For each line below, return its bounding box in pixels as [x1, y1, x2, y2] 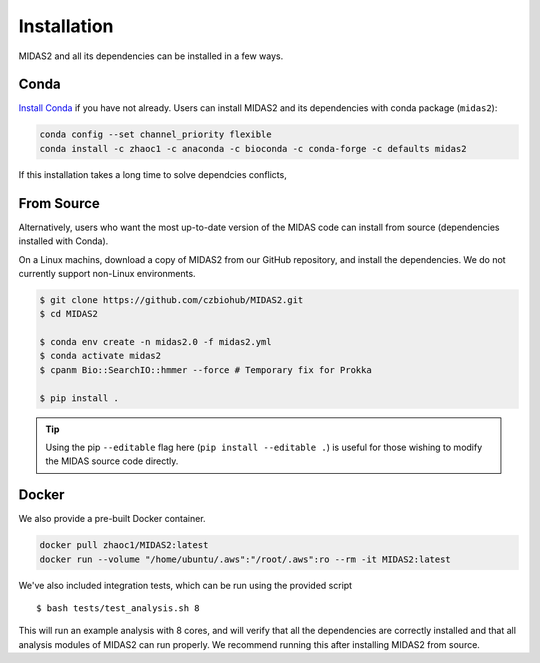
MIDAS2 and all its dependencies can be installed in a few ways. [18, 50, 284, 62]
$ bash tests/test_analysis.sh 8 [36, 603, 200, 614]
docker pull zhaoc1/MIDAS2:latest [39, 540, 209, 551]
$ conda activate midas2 [39, 350, 162, 362]
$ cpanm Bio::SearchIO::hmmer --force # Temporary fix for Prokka [39, 364, 372, 375]
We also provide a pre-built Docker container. [18, 513, 206, 525]
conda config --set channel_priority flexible [39, 129, 272, 140]
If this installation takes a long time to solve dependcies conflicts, [18, 168, 287, 180]
